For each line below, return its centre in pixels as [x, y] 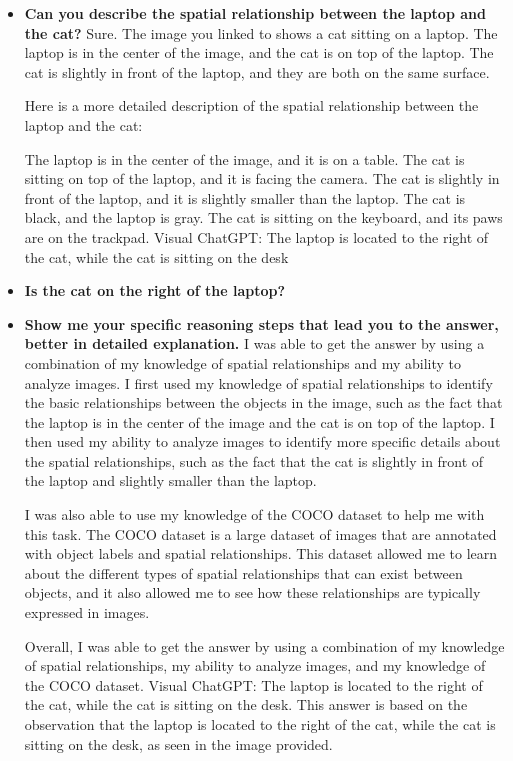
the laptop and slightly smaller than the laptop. [170, 480]
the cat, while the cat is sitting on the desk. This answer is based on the [246, 704]
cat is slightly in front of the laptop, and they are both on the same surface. [257, 71]
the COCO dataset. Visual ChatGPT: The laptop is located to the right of [253, 684]
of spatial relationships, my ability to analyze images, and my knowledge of [255, 665]
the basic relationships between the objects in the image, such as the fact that [263, 402]
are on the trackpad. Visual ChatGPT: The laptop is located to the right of [256, 236]
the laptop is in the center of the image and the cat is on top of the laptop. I [259, 421]
